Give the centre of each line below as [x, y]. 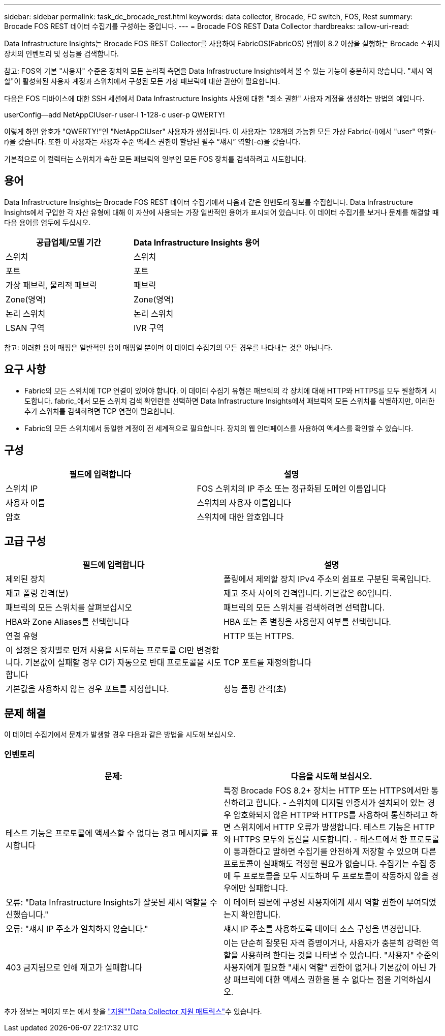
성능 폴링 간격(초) [255, 689]
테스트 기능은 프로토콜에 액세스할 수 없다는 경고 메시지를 [107, 833]
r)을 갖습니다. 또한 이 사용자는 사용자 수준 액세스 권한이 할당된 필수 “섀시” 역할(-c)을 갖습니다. [152, 142]
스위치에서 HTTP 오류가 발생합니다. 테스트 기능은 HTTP [334, 827]
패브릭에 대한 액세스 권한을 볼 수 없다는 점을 [312, 979]
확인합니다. [261, 914]
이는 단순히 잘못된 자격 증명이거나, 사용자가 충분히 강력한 [326, 943]
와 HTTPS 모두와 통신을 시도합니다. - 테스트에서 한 [315, 839]
